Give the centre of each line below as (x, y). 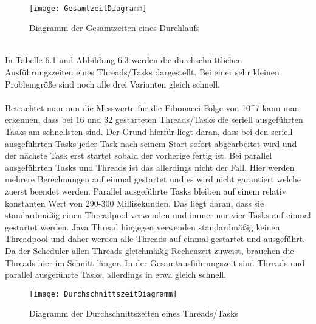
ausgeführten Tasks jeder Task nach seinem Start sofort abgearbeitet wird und (151, 143)
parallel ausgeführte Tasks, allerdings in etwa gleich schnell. (116, 274)
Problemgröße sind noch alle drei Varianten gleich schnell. (113, 84)
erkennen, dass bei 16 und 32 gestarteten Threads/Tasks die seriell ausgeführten (154, 119)
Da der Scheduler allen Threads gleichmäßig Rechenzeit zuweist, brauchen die (149, 250)
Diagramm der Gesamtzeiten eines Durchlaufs (115, 28)
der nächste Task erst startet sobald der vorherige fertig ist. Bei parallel (139, 155)
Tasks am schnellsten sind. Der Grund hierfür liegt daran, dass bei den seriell (149, 131)
